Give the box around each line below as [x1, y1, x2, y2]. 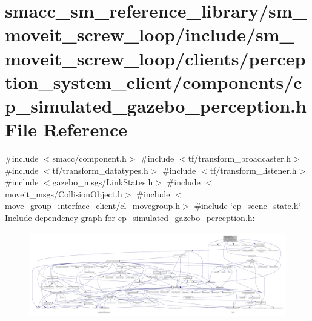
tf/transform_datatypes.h [52, 164, 148, 176]
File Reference [5, 117, 128, 142]
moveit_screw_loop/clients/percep [5, 45, 306, 70]
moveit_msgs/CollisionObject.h [5, 187, 122, 200]
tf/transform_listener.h [210, 164, 297, 176]
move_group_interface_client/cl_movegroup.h [5, 199, 181, 212]
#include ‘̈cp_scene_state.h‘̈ [194, 199, 301, 212]
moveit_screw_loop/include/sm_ [5, 22, 294, 47]
